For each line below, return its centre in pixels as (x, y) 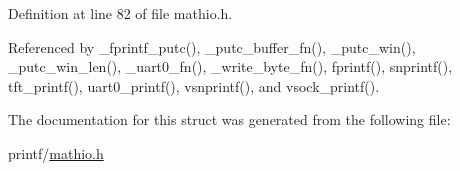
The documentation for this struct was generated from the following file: (229, 119)
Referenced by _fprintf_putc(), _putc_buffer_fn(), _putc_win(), (212, 46)
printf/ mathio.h (56, 152)
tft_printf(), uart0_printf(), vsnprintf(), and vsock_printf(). (194, 85)
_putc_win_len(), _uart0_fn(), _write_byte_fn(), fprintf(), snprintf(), (230, 66)
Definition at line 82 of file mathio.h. (120, 13)
